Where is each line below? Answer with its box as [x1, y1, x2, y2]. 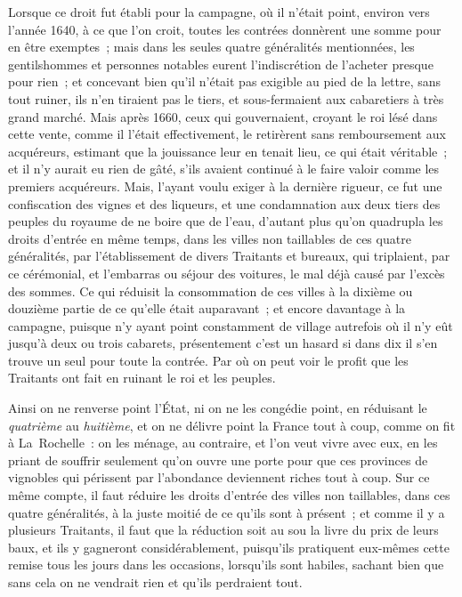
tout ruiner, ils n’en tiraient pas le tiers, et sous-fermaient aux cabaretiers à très [8, 89, 444, 108]
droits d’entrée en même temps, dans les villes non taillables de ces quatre [8, 229, 411, 247]
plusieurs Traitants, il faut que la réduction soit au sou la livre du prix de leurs [8, 520, 439, 539]
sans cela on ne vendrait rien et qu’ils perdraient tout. [8, 573, 303, 591]
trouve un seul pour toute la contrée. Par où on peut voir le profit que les [8, 351, 409, 369]
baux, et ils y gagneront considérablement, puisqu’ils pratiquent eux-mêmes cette [8, 537, 450, 556]
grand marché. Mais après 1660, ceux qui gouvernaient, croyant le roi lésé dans [8, 107, 438, 125]
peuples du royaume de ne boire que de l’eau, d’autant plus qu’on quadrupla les [8, 212, 443, 230]
